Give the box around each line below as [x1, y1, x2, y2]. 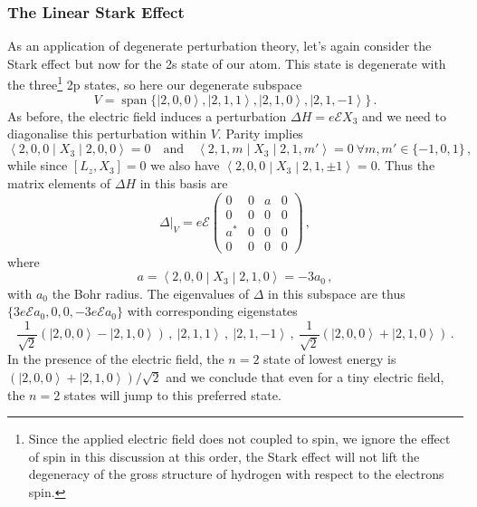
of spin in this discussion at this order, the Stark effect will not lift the [28, 446, 420, 465]
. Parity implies [217, 124, 303, 143]
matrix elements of [7, 173, 111, 192]
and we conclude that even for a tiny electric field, [166, 367, 444, 386]
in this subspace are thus [268, 283, 405, 302]
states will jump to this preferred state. [63, 385, 281, 404]
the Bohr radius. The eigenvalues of [52, 283, 250, 302]
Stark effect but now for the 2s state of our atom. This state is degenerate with [7, 53, 446, 72]
